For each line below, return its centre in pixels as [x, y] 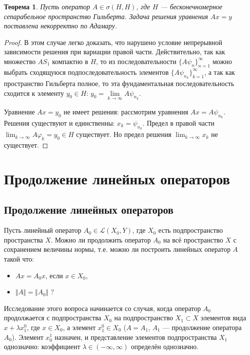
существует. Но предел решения [124, 134]
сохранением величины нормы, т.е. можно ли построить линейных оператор [117, 249]
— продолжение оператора [202, 327]
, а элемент [79, 327]
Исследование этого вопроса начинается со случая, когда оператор [102, 308]
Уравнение [19, 111]
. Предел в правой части [179, 122]
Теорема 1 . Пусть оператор [47, 6]
